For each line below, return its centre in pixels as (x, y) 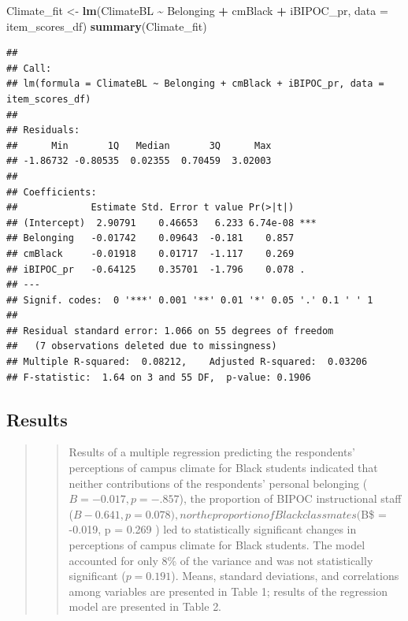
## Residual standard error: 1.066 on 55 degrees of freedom (170, 331)
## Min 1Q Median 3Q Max (139, 145)
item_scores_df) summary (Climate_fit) (107, 26)
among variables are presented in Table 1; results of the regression (228, 591)
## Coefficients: (52, 192)
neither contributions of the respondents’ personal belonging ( (218, 483)
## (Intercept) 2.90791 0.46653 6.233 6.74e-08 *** (161, 223)
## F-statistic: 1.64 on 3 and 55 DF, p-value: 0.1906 (159, 377)
